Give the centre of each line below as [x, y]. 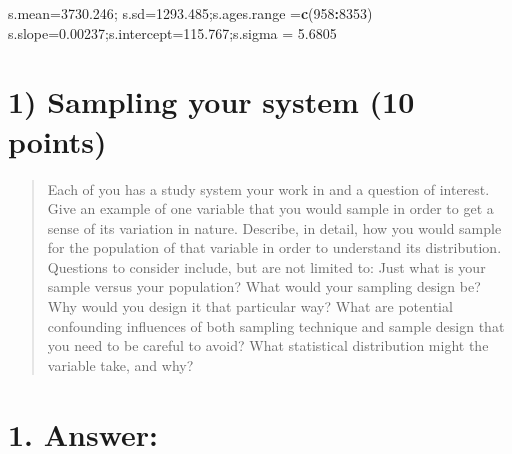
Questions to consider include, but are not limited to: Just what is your [266, 266]
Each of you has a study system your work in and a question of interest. [268, 188]
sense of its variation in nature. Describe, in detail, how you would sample [274, 227]
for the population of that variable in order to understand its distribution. [274, 247]
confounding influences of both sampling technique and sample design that [276, 325]
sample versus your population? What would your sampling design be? [264, 286]
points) [57, 140]
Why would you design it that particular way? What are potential [250, 306]
